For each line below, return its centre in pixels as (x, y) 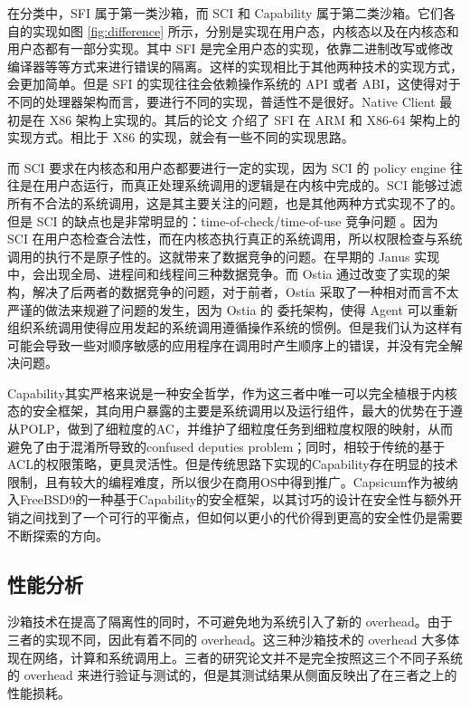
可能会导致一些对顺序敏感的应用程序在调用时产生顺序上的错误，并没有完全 (229, 344)
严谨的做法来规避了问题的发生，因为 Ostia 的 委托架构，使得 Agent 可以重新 (233, 309)
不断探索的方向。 (58, 535)
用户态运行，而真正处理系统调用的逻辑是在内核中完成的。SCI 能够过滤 (254, 185)
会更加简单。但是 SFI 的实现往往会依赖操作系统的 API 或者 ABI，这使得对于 (234, 84)
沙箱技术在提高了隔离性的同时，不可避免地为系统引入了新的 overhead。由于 (230, 622)
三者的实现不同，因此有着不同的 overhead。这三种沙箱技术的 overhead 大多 (227, 640)
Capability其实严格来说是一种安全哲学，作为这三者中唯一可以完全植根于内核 (232, 392)
